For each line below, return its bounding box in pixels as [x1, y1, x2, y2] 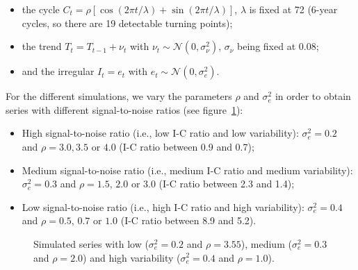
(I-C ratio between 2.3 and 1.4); [158, 176, 295, 191]
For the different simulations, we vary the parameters [6, 89, 232, 103]
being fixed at [237, 39, 296, 53]
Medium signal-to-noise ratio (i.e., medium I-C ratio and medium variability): [22, 162, 353, 177]
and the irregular [22, 64, 95, 78]
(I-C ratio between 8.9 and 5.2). [120, 213, 257, 228]
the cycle [22, 2, 60, 16]
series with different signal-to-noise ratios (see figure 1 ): [6, 102, 243, 117]
